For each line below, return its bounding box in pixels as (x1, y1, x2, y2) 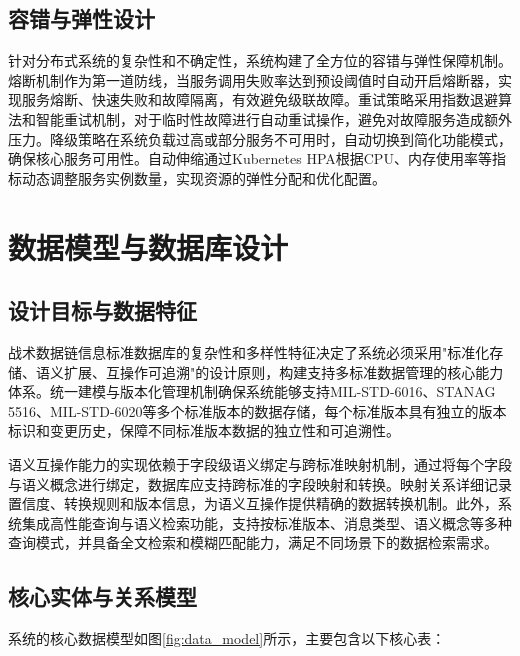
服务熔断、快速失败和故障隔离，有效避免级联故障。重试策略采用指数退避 (21, 89, 498, 110)
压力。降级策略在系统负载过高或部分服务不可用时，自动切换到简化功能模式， (8, 128, 512, 149)
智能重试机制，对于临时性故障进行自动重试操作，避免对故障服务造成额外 (35, 108, 512, 129)
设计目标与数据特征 (8, 295, 197, 326)
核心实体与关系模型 (8, 581, 197, 612)
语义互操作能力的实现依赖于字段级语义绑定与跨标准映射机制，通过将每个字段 (8, 453, 512, 474)
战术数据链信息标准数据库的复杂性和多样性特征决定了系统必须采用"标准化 (8, 341, 490, 362)
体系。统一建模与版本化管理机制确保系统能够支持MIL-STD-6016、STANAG (8, 381, 496, 402)
